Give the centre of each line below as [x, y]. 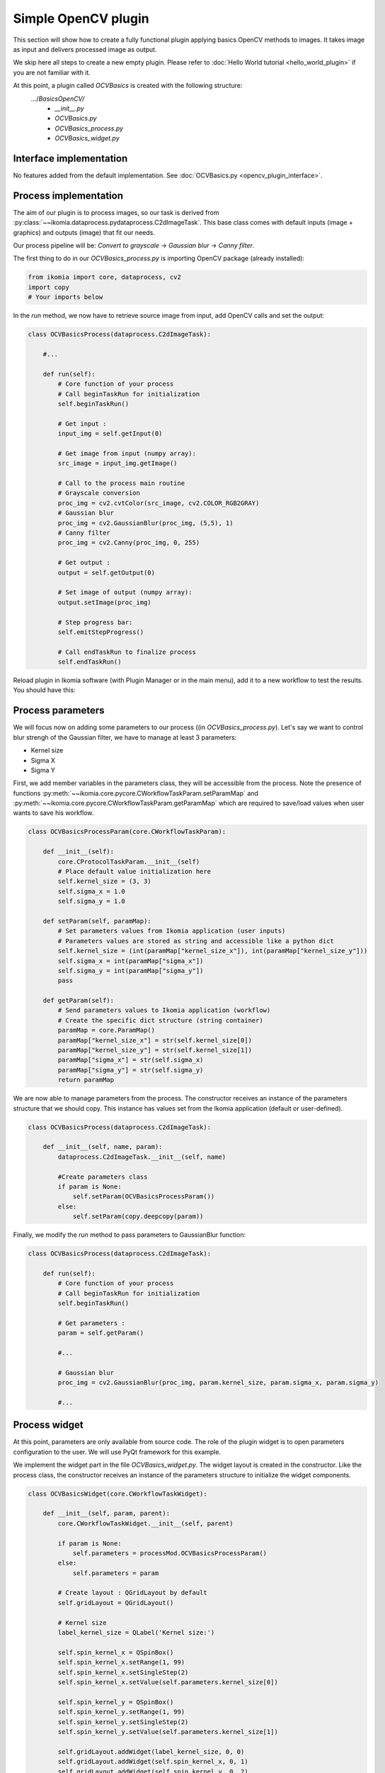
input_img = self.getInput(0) [110, 434]
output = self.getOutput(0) [107, 572]
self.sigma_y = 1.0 [91, 901]
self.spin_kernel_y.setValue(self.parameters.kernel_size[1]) [168, 1732]
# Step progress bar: [95, 622]
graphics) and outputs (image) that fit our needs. [84, 232]
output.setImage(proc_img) [104, 602]
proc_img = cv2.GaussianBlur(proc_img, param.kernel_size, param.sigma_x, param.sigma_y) [218, 1383]
